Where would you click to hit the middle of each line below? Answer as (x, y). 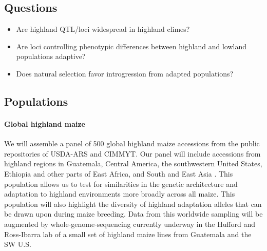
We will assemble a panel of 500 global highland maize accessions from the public (132, 143)
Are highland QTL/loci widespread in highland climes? (103, 29)
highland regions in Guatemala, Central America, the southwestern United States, (133, 163)
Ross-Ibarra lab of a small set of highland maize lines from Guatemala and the (128, 234)
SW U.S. (18, 244)
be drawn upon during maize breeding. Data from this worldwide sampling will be (133, 214)
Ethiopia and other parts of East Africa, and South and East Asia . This (119, 173)
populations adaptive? (51, 56)
